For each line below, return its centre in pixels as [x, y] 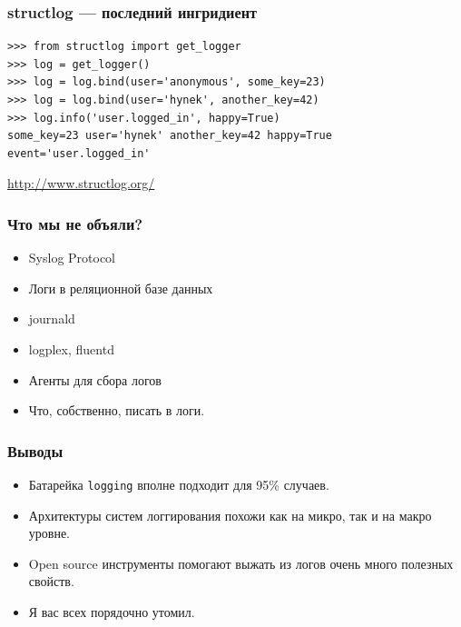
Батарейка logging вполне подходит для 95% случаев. [179, 484]
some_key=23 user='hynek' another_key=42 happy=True [170, 136]
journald [52, 318]
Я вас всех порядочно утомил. [112, 612]
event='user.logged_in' [79, 153]
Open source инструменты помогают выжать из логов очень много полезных [241, 563]
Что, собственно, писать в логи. [117, 410]
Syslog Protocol [72, 258]
